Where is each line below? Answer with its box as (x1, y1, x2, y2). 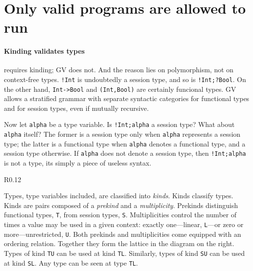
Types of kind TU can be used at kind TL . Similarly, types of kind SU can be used (4, 248, 245, 258)
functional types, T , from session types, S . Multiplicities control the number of (4, 209, 236, 220)
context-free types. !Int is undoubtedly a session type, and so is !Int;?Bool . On (4, 74, 246, 84)
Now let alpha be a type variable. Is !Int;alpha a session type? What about (4, 119, 235, 129)
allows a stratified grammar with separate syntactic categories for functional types (4, 93, 250, 104)
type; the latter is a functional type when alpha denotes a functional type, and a (4, 138, 246, 148)
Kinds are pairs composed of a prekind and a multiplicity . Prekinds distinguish (4, 200, 238, 210)
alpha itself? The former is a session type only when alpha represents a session (4, 129, 241, 139)
